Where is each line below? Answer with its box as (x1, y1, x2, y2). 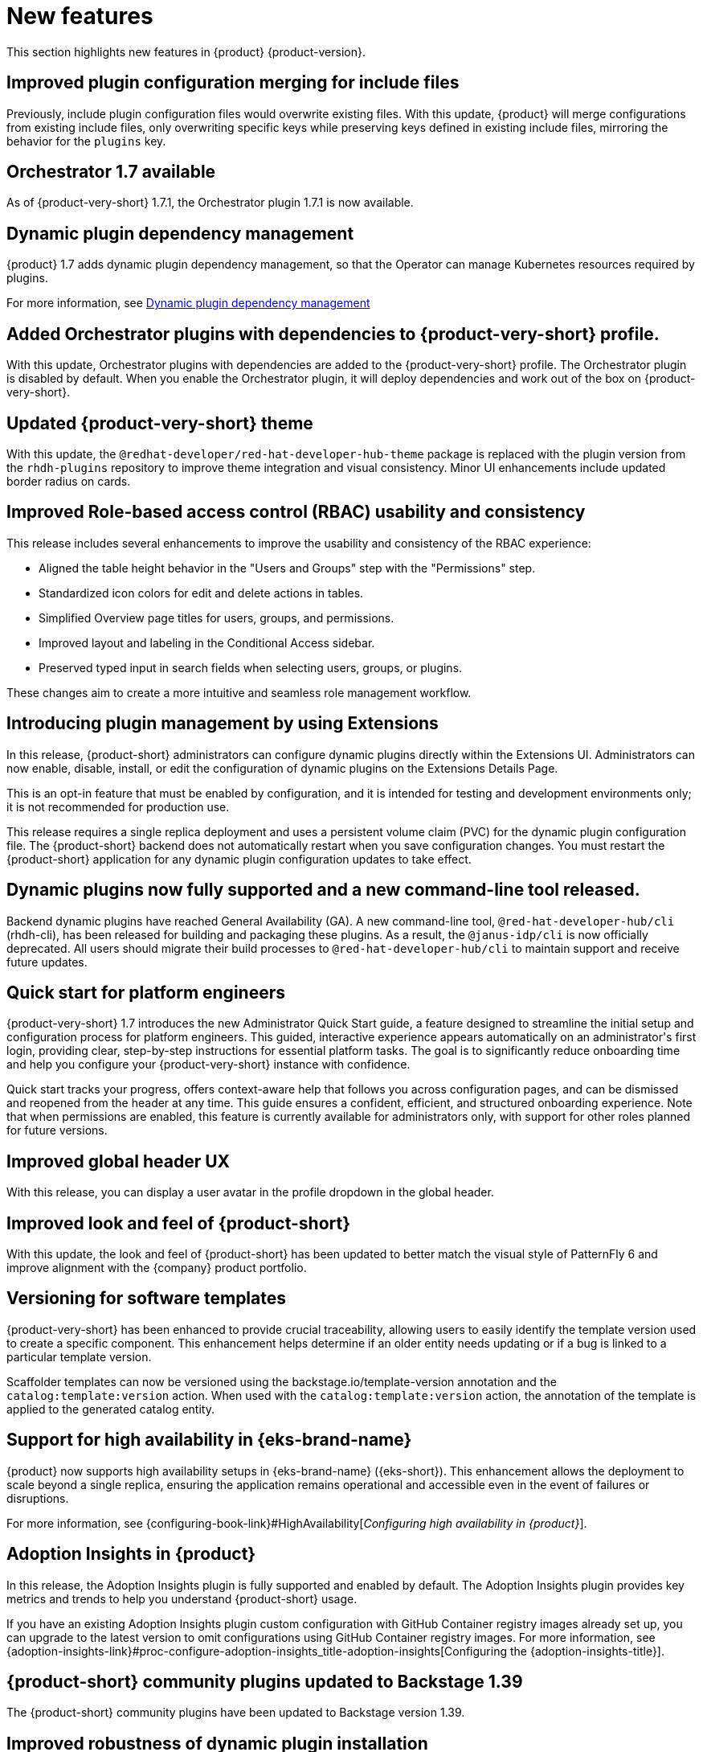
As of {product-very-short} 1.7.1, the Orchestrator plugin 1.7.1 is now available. (6, 195, 414, 210)
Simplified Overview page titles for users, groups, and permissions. (39, 610, 394, 625)
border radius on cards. (6, 474, 131, 488)
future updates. (6, 954, 88, 969)
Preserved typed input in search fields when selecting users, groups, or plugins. (39, 660, 463, 675)
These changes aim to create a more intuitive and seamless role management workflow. (6, 685, 472, 700)
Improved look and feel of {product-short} (6, 1212, 351, 1233)
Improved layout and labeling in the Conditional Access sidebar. (39, 635, 375, 650)
